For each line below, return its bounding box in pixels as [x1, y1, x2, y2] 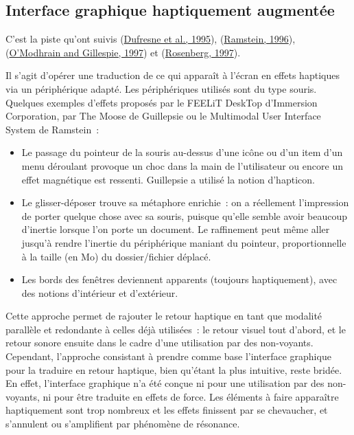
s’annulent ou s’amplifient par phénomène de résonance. [5, 416, 240, 431]
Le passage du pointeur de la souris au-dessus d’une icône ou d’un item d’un [21, 145, 343, 159]
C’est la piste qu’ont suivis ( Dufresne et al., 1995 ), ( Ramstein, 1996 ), [5, 32, 296, 46]
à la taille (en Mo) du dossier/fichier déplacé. [21, 249, 211, 263]
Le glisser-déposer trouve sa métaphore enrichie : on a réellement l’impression [21, 195, 349, 210]
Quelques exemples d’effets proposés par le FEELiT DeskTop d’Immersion [5, 95, 318, 109]
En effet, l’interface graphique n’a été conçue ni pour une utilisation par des [5, 376, 324, 390]
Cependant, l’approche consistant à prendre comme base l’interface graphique [5, 349, 331, 364]
